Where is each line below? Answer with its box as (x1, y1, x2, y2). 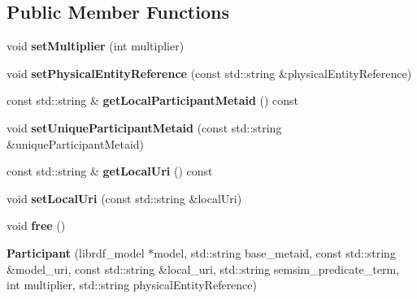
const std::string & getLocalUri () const (7, 162, 213, 180)
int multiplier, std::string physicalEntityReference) (7, 276, 257, 293)
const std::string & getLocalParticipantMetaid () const (7, 92, 299, 109)
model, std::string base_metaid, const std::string (154, 244, 396, 261)
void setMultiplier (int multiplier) (7, 37, 185, 54)
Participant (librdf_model (7, 244, 145, 261)
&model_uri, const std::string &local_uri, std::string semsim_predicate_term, (7, 260, 400, 277)
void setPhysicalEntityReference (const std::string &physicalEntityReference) (7, 64, 412, 81)
